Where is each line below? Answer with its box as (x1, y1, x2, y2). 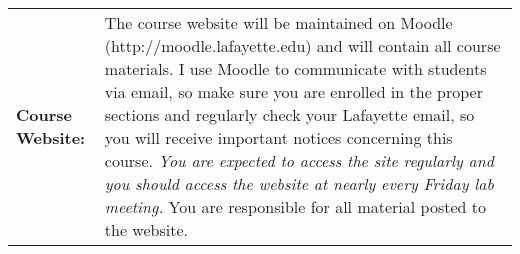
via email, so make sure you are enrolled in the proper (104, 80, 483, 103)
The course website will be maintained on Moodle (104, 11, 453, 34)
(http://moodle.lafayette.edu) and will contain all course (104, 34, 501, 57)
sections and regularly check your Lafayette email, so (104, 103, 475, 126)
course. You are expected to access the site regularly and (104, 149, 494, 172)
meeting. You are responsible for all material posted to (104, 195, 486, 218)
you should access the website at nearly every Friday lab (104, 172, 494, 195)
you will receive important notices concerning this (104, 126, 453, 149)
